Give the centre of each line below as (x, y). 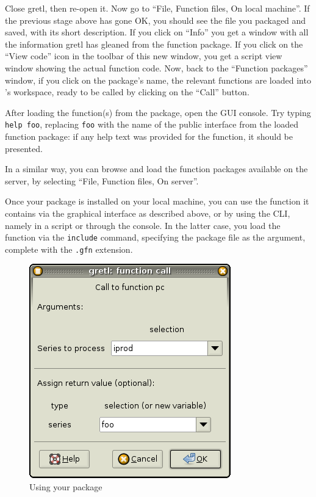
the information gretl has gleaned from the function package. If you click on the (154, 44)
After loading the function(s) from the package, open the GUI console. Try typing (158, 112)
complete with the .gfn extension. (69, 249)
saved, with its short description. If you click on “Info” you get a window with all (157, 32)
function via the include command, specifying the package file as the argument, (155, 237)
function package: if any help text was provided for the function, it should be (149, 136)
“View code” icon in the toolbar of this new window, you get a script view (144, 56)
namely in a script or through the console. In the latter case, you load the (143, 225)
